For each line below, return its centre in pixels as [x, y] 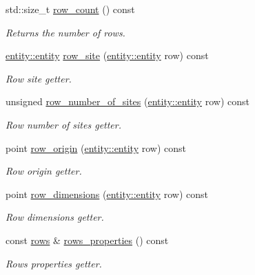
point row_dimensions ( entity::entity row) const [107, 194]
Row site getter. [39, 78]
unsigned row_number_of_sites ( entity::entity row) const [127, 101]
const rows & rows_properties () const [87, 240]
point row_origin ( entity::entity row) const [96, 147]
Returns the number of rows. [65, 32]
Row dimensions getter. [55, 217]
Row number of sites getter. [64, 124]
